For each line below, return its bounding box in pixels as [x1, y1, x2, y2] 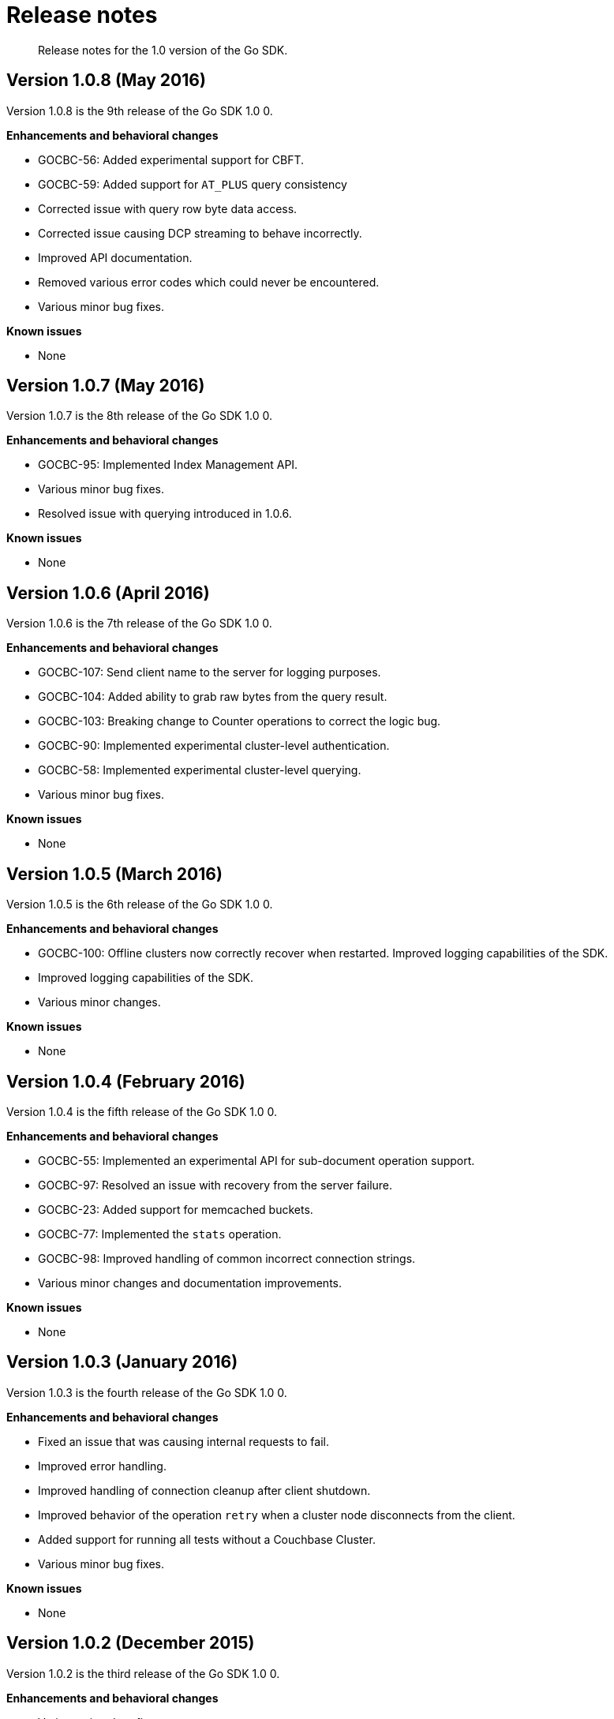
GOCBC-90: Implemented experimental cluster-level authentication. [38, 739, 390, 753]
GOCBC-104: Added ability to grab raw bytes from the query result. [38, 690, 387, 704]
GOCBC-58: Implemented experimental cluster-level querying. [38, 763, 361, 777]
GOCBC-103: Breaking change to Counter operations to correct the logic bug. [38, 714, 441, 728]
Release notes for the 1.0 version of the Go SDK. [38, 43, 288, 57]
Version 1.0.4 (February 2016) [6, 1071, 245, 1092]
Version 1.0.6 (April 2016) [6, 582, 210, 603]
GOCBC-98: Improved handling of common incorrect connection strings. [38, 1251, 416, 1265]
